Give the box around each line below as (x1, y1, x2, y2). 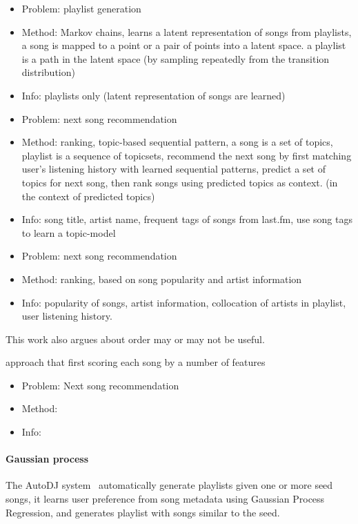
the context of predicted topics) (21, 188, 155, 203)
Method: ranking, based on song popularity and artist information (21, 271, 302, 286)
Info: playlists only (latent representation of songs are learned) (21, 88, 286, 102)
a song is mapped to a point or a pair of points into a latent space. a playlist (21, 38, 346, 52)
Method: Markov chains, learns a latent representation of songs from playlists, (21, 24, 352, 39)
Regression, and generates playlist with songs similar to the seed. (6, 505, 280, 519)
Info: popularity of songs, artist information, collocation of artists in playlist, (21, 295, 346, 309)
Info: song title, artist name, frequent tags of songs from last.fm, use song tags (21, 212, 352, 226)
